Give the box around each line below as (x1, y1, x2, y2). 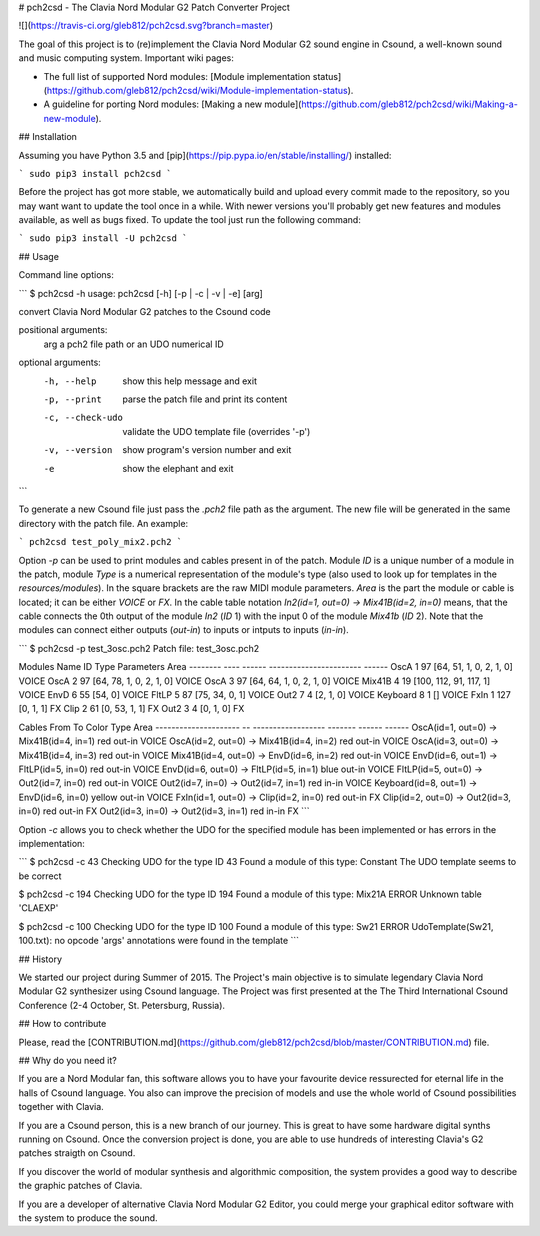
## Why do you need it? (18, 1055, 117, 1066)
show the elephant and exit (122, 462, 234, 474)
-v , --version (43, 445, 113, 456)
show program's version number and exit (122, 444, 292, 456)
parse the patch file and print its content (122, 393, 288, 405)
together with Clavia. (18, 1101, 104, 1113)
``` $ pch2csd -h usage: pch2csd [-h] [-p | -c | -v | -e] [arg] (18, 287, 264, 299)
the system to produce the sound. (18, 1211, 159, 1224)
